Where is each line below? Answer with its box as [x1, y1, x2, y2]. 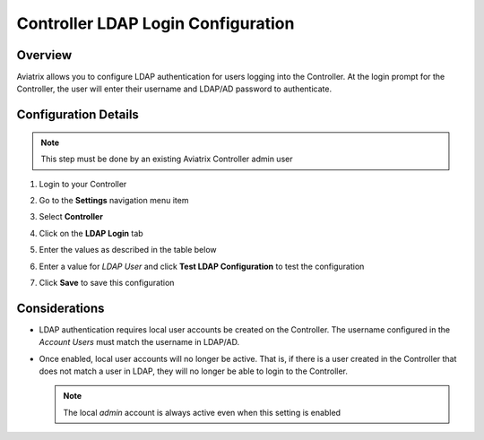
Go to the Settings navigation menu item [39, 195, 189, 206]
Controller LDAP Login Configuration [16, 13, 295, 33]
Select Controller [39, 211, 103, 222]
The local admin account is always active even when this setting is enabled [63, 407, 341, 418]
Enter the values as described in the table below [39, 245, 217, 255]
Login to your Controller [39, 178, 127, 189]
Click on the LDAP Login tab [39, 228, 143, 238]
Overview [16, 47, 73, 63]
